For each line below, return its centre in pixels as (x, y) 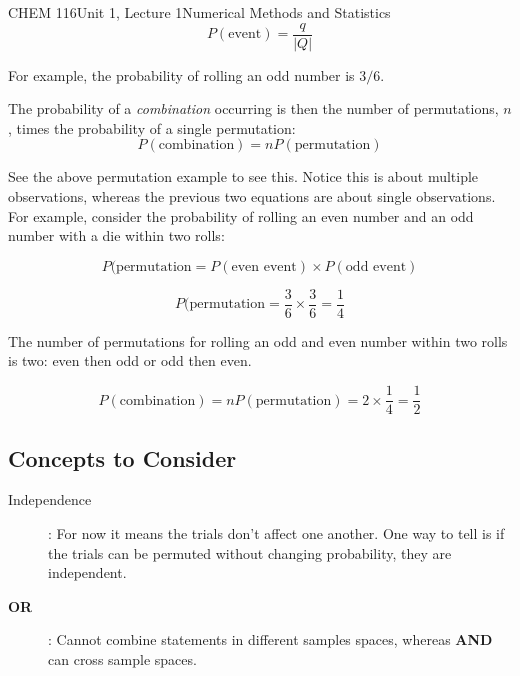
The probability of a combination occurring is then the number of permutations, (253, 108)
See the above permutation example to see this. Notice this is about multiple (243, 176)
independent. (87, 572)
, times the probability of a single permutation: (152, 127)
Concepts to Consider (122, 457)
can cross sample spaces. (122, 658)
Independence (50, 499)
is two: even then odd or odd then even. (130, 360)
